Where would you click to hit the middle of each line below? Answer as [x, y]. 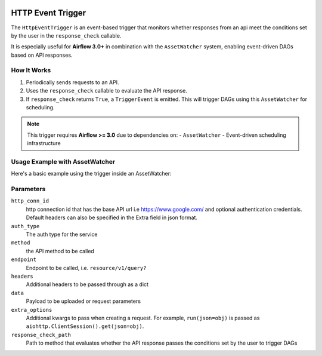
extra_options [32, 310]
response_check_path [41, 335]
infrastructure [44, 143]
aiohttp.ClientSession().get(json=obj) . [85, 326]
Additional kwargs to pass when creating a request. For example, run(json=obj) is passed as [143, 318]
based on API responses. [42, 55]
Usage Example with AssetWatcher [63, 161]
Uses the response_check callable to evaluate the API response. [106, 91]
